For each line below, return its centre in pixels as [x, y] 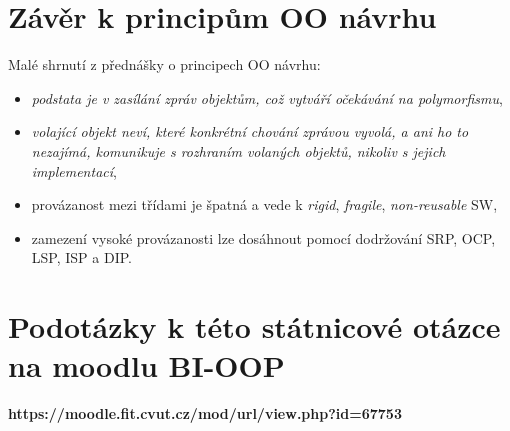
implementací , [74, 170]
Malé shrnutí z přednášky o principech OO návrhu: [164, 64]
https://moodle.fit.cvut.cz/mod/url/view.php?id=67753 [205, 413]
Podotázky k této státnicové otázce [254, 326]
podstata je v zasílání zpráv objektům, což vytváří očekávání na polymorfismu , [267, 97]
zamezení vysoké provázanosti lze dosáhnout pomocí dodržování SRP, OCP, [263, 237]
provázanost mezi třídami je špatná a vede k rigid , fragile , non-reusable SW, [264, 204]
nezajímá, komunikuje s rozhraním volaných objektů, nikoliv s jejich [238, 150]
